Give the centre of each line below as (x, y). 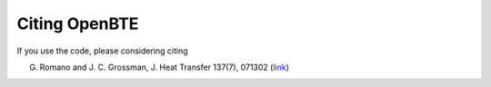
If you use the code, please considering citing (102, 51)
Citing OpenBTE (78, 24)
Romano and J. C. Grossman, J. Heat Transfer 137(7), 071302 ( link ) (165, 67)
